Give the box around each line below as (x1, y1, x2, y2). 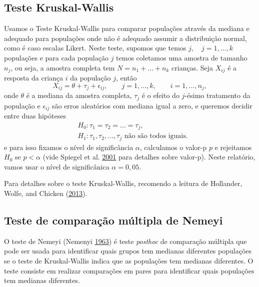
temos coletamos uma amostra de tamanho (116, 52, 247, 62)
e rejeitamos (214, 141, 252, 152)
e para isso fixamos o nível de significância (4, 141, 133, 152)
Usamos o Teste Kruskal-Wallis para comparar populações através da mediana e (4, 23, 249, 33)
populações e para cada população (4, 52, 108, 62)
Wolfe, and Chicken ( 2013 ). (4, 187, 87, 198)
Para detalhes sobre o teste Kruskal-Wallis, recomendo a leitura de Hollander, (4, 178, 242, 188)
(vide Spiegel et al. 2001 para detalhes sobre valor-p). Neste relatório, (42, 151, 255, 162)
